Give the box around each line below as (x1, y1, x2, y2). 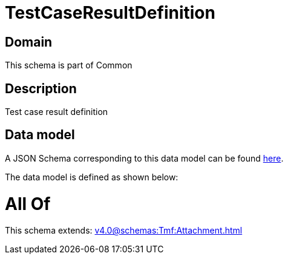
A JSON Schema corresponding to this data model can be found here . (5, 152, 284, 163)
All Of (5, 193, 51, 214)
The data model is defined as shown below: (5, 171, 178, 182)
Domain (5, 34, 53, 50)
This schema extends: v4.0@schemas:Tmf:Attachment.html (5, 225, 243, 236)
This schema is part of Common (5, 60, 133, 71)
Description (5, 80, 77, 96)
